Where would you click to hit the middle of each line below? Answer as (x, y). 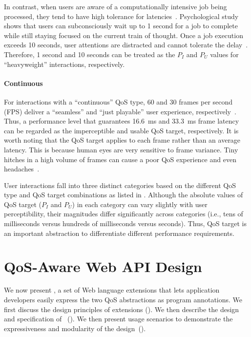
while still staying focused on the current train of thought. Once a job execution (124, 35)
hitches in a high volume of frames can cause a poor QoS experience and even (120, 159)
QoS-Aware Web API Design (103, 266)
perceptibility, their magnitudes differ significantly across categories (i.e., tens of (124, 214)
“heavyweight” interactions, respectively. (64, 64)
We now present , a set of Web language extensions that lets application (112, 290)
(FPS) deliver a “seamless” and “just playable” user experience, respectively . (120, 111)
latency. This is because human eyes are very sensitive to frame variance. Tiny (121, 149)
